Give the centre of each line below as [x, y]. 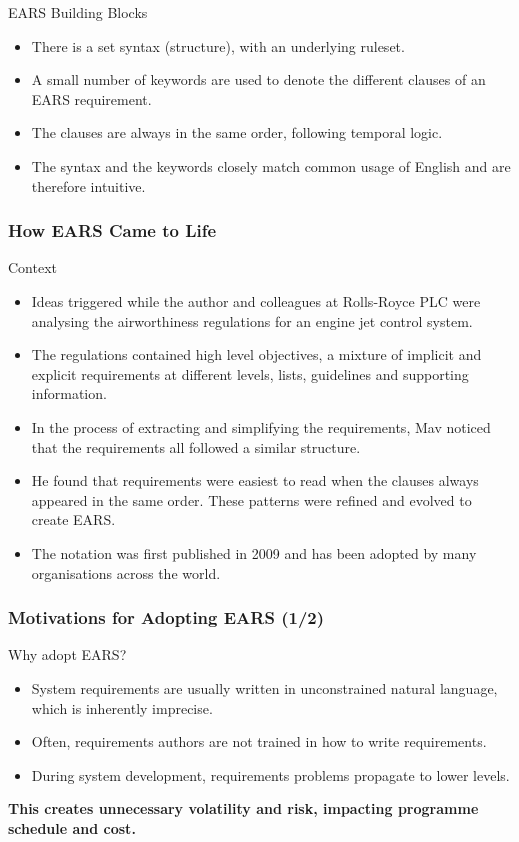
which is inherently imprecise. [122, 707]
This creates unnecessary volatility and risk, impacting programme [243, 808]
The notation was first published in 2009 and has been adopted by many [254, 552]
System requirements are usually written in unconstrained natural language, [264, 687]
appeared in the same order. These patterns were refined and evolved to [251, 499]
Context [32, 267]
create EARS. [73, 519]
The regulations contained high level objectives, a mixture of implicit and [256, 354]
